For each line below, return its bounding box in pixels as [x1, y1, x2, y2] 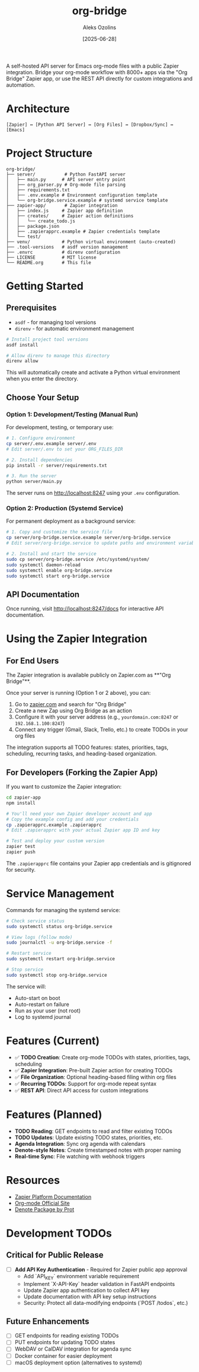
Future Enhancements [6, 1316, 90, 1326]
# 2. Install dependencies [6, 457, 73, 463]
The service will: [6, 983, 46, 990]
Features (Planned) [6, 1108, 102, 1121]
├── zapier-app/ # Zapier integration [6, 202, 118, 208]
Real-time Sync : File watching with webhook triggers [14, 1152, 145, 1160]
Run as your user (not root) [14, 1007, 81, 1014]
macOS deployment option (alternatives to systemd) [14, 1359, 142, 1366]
